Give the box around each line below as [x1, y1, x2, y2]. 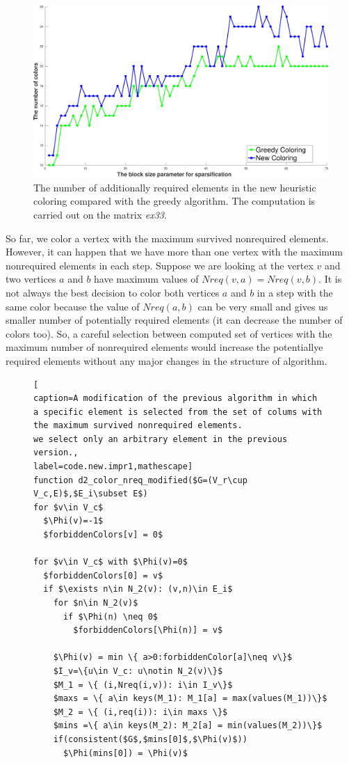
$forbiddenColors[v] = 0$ [43, 530, 163, 540]
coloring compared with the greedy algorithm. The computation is [33, 194, 316, 208]
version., [33, 448, 79, 458]
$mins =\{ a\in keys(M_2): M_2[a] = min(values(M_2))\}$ [53, 721, 323, 731]
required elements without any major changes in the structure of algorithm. [6, 353, 327, 368]
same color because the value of [6, 299, 140, 313]
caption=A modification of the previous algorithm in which [33, 393, 318, 404]
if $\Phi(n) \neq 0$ [63, 611, 158, 622]
